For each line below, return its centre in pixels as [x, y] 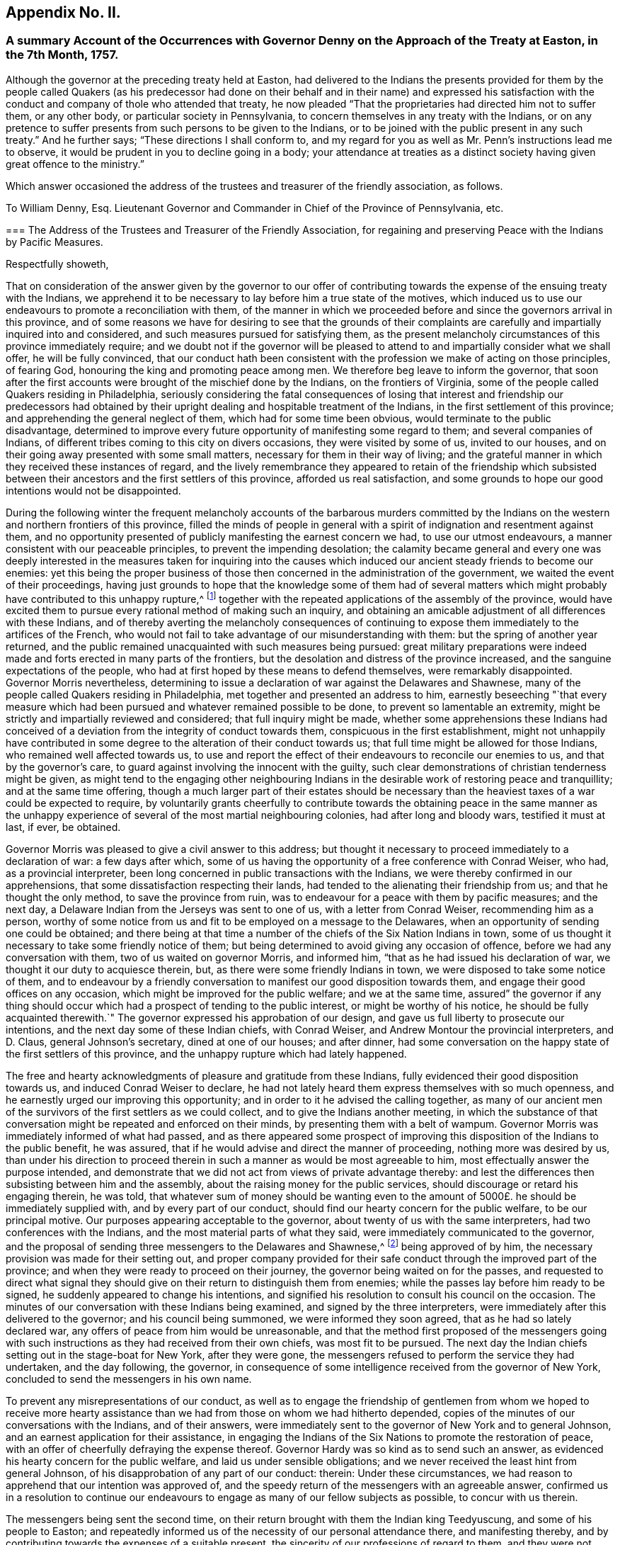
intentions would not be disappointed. [93, 490]
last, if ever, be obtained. [63, 827]
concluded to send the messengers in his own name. [129, 1379]
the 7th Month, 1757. [62, 55]
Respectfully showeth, [57, 264]
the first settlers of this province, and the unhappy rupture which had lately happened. [206, 1054]
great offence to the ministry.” [75, 164]
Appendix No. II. [63, 12]
